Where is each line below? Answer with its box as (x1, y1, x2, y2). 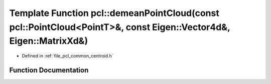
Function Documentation (9, 65, 89, 74)
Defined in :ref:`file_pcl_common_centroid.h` (22, 53, 113, 59)
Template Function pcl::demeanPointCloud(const (9, 7, 219, 18)
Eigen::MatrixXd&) (9, 35, 88, 47)
